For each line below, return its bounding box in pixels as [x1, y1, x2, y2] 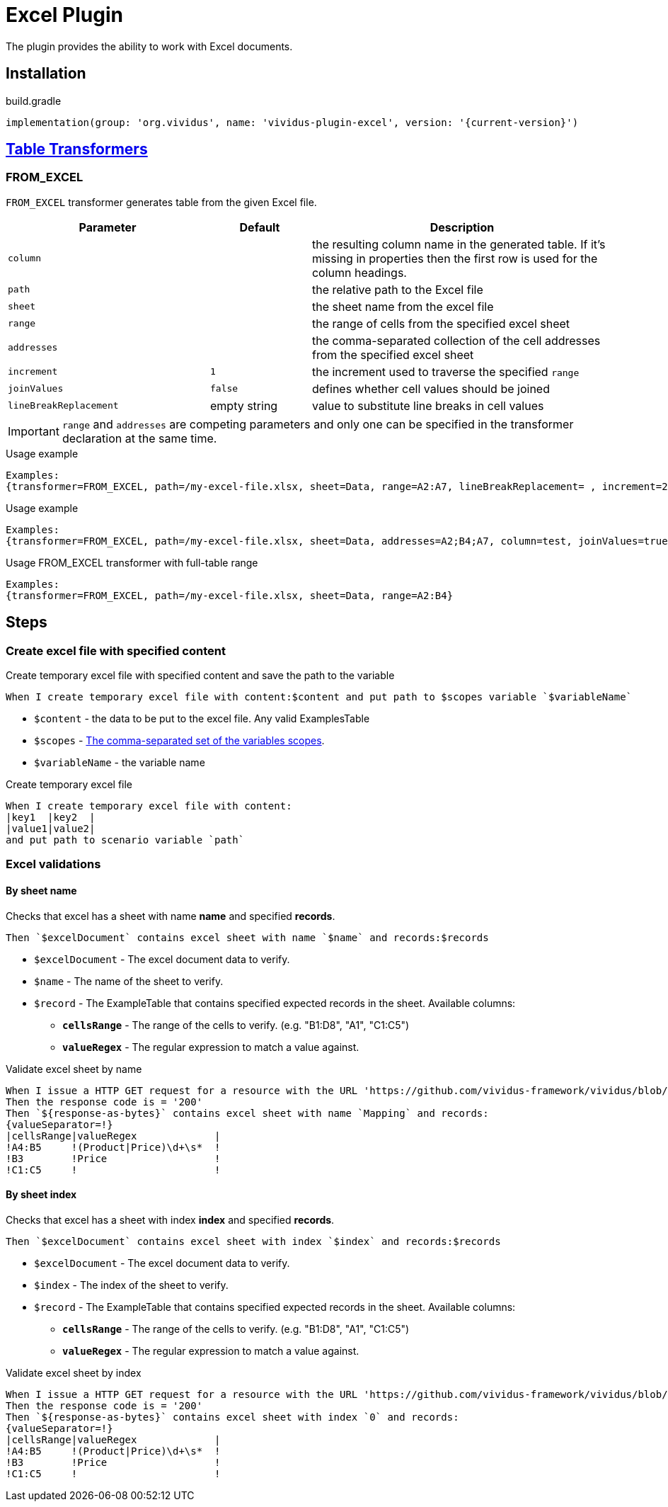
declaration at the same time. [62, 431, 217, 445]
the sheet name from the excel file [311, 299, 494, 314]
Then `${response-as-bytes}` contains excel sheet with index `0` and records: [6, 1411, 459, 1423]
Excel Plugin [6, 3, 123, 27]
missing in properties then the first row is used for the [311, 251, 598, 266]
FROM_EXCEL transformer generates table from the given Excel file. [6, 195, 317, 208]
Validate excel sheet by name [6, 1062, 142, 1075]
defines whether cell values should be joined [311, 381, 550, 396]
